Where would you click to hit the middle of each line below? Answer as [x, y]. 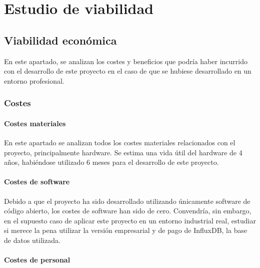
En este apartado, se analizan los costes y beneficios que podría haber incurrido [126, 61]
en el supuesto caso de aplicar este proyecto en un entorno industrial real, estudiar [130, 220]
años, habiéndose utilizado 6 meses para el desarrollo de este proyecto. [111, 162]
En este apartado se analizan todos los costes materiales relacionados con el [120, 142]
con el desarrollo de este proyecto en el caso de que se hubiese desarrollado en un [128, 71]
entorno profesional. [34, 80]
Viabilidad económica [60, 40]
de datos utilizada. [32, 240]
